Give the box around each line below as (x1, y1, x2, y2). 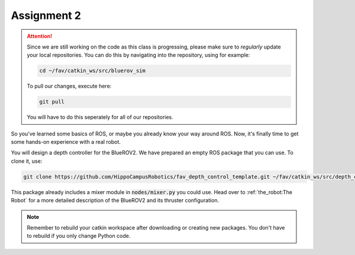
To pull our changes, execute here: (27, 83, 112, 90)
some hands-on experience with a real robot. (11, 138, 121, 146)
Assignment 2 (11, 9, 81, 22)
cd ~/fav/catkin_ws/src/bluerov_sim (39, 67, 146, 74)
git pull (39, 98, 65, 105)
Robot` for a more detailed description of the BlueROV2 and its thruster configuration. (11, 197, 220, 204)
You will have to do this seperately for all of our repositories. (27, 114, 174, 121)
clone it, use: (11, 157, 43, 164)
